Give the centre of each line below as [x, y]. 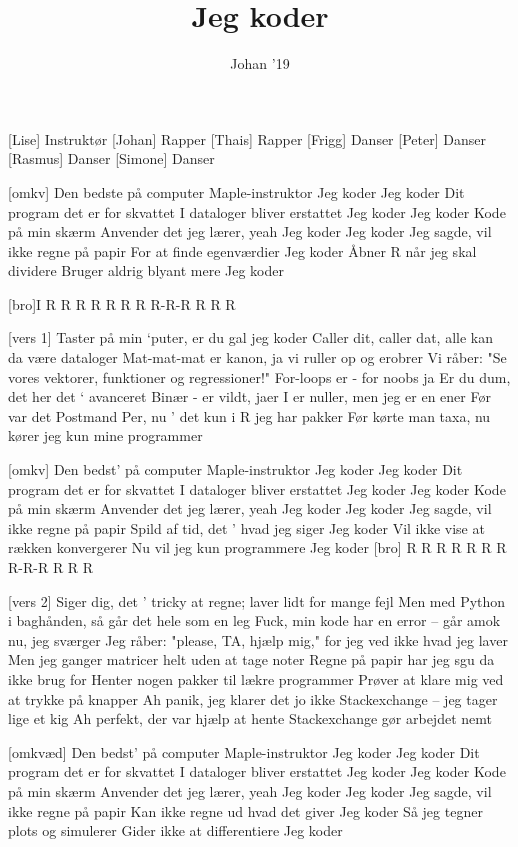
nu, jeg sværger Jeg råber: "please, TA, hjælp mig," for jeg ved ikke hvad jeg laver [258, 639]
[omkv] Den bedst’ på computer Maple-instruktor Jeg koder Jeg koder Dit [235, 469]
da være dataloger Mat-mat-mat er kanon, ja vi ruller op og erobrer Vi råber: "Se [257, 357]
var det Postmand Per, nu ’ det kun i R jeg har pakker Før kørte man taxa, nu [249, 415]
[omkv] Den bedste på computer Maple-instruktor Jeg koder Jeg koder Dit [236, 191]
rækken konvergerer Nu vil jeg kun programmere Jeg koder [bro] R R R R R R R [257, 547]
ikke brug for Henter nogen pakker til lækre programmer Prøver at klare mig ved [256, 678]
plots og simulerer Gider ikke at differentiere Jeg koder [175, 830]
